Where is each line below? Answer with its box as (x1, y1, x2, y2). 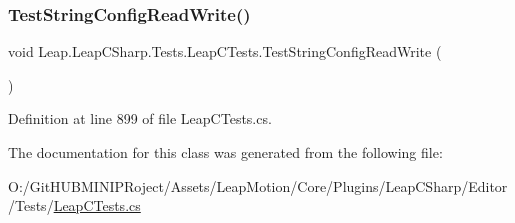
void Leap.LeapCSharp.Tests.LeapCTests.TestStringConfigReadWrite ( (8, 41, 442, 62)
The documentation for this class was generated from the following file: (8, 142, 443, 162)
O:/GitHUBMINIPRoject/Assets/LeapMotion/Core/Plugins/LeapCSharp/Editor (8, 175, 508, 196)
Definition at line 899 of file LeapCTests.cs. (8, 108, 272, 129)
